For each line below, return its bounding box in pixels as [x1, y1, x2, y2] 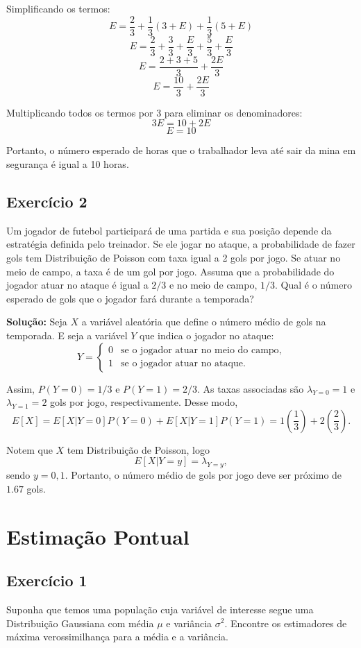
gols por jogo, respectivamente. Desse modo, [50, 395, 238, 409]
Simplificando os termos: [6, 1, 110, 15]
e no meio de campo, [169, 278, 258, 292]
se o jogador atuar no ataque [121, 359, 243, 369]
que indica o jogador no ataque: [140, 327, 274, 342]
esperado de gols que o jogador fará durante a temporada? [6, 291, 254, 305]
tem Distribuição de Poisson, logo [67, 442, 210, 457]
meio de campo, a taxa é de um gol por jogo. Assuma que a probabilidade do [6, 264, 335, 278]
